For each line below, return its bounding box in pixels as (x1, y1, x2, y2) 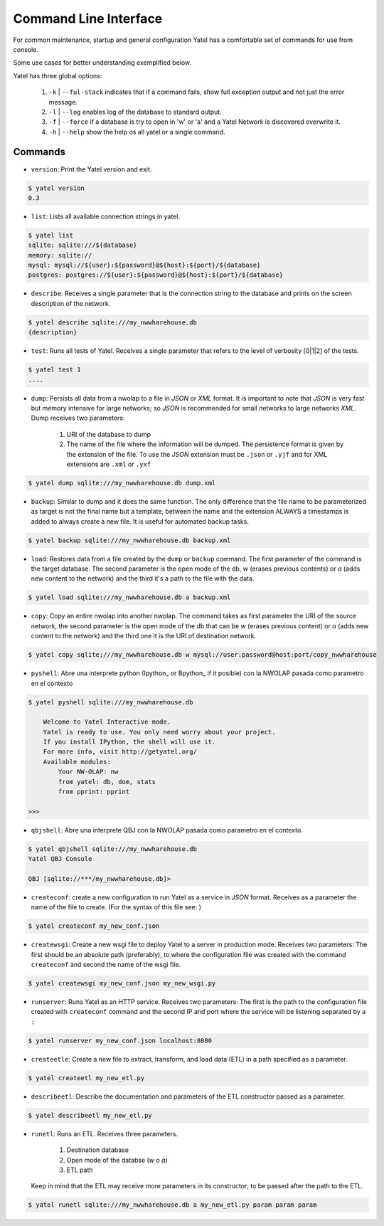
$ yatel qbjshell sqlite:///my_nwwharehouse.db (28, 845, 197, 853)
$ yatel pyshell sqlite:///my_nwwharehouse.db (28, 698, 193, 706)
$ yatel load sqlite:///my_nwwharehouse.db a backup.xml (28, 593, 231, 601)
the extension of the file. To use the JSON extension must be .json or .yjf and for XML (66, 450, 328, 458)
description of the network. (31, 299, 111, 307)
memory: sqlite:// (28, 251, 92, 259)
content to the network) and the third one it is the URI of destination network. (31, 632, 257, 640)
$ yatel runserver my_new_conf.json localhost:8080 (28, 1036, 213, 1045)
